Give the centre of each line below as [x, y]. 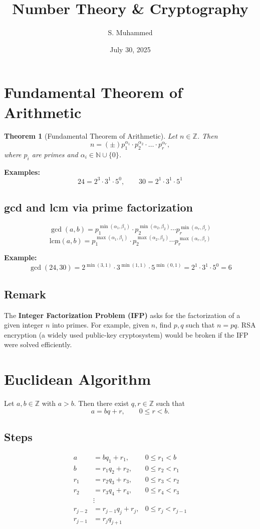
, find [164, 325]
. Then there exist [101, 403]
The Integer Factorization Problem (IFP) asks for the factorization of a [122, 315]
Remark [25, 294]
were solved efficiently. [38, 344]
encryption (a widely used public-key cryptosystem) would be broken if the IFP [126, 334]
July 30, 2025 [130, 49]
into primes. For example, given [100, 325]
